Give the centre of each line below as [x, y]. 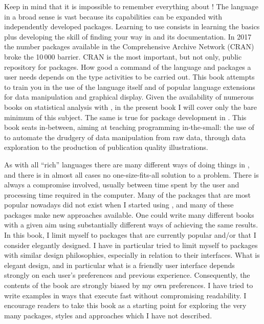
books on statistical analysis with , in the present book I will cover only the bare [131, 107]
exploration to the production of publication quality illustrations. [106, 147]
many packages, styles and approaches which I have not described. [108, 315]
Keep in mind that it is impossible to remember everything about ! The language [131, 6]
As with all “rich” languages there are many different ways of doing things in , [127, 164]
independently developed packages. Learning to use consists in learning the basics [132, 26]
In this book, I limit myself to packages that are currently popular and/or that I [130, 235]
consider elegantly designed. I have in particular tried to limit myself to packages [131, 245]
